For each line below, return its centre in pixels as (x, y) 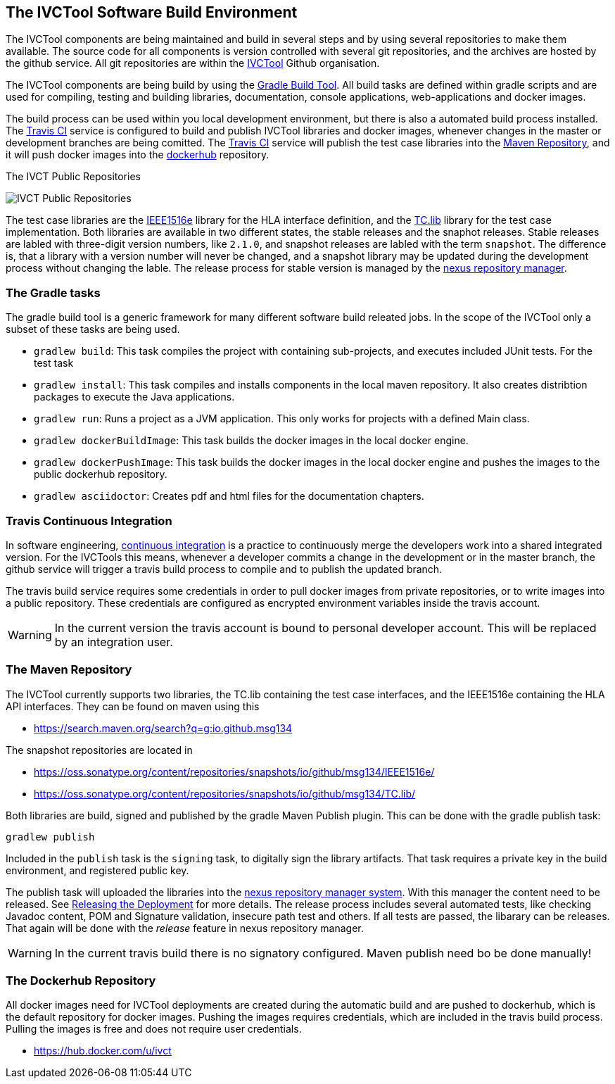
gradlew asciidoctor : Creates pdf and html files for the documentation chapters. (229, 496)
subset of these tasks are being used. (93, 329)
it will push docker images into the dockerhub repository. (138, 155)
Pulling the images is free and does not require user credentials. (154, 1029)
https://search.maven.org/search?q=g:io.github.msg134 (163, 728)
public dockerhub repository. (101, 474)
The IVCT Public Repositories (73, 177)
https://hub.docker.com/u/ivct (103, 1051)
